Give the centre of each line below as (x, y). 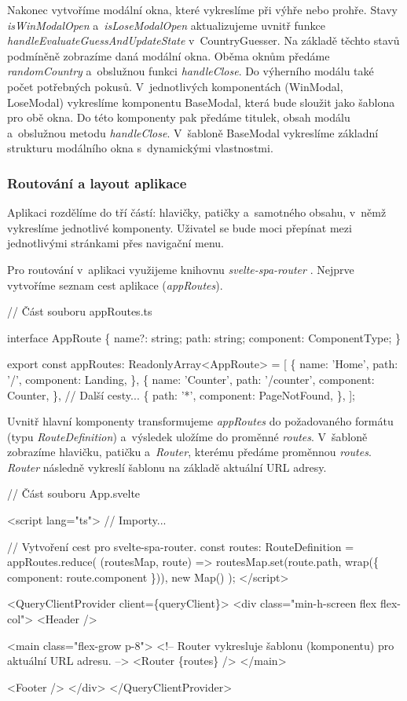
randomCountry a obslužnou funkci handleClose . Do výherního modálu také (191, 71)
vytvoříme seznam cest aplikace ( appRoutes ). (115, 285)
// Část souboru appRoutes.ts (80, 311)
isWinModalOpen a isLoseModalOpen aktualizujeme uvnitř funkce (166, 25)
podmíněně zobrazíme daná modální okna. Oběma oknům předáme (169, 55)
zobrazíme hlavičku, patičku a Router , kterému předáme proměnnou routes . (189, 452)
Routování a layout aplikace (97, 183)
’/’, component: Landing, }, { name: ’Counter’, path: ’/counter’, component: (191, 379)
